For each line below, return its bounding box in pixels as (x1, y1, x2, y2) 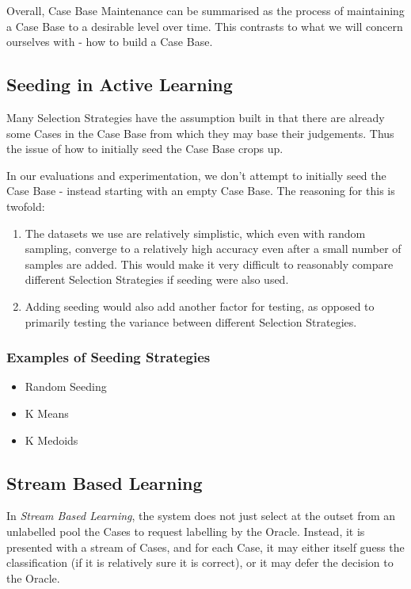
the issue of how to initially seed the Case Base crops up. (6, 140, 284, 157)
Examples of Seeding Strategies (6, 347, 211, 367)
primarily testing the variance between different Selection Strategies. (25, 313, 357, 330)
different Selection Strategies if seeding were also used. (25, 271, 289, 288)
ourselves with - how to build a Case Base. (6, 33, 213, 50)
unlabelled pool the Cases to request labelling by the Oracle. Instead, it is (6, 522, 365, 539)
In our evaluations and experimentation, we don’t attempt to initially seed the (6, 166, 386, 183)
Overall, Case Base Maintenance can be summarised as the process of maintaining (6, 2, 405, 18)
